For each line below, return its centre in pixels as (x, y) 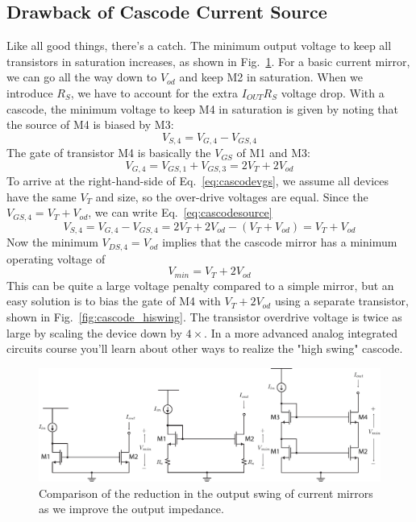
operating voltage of (56, 258)
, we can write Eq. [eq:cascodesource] (180, 212)
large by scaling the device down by (94, 332)
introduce (30, 92)
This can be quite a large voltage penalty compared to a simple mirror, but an (200, 285)
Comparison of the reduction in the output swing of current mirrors (206, 493)
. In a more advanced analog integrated (301, 332)
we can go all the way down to (82, 77)
